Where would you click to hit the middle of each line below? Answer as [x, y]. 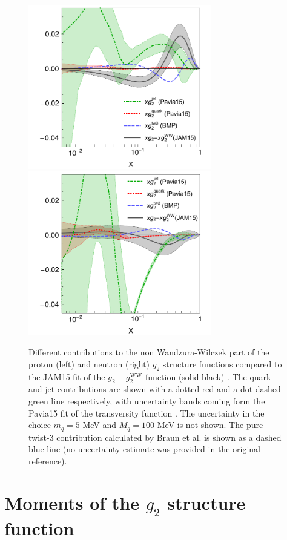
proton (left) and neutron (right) [89, 364]
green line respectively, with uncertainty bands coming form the [147, 400]
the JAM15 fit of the [67, 376]
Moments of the [72, 502]
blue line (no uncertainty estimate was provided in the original [144, 449]
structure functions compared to [222, 364]
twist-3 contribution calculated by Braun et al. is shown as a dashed [155, 437]
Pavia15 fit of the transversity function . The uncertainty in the [147, 413]
